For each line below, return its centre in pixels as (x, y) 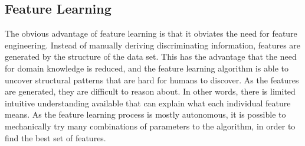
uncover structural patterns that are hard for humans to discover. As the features (152, 80)
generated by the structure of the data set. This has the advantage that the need (151, 56)
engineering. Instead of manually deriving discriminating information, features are (153, 45)
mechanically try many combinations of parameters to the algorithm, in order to (150, 126)
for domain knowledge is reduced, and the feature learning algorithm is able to (147, 68)
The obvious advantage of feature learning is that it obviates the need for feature (151, 33)
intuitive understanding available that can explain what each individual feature (148, 103)
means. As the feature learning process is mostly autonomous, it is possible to (145, 114)
